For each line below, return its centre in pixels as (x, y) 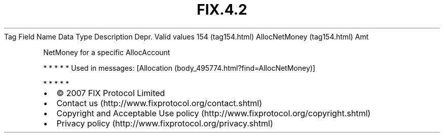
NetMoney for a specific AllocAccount (107, 52)
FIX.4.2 (222, 10)
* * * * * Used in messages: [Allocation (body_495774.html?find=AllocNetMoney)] (179, 68)
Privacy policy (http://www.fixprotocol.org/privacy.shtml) (165, 123)
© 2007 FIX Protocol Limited (111, 93)
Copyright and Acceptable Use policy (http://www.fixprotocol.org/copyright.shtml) (214, 113)
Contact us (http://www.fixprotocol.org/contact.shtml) (159, 103)
